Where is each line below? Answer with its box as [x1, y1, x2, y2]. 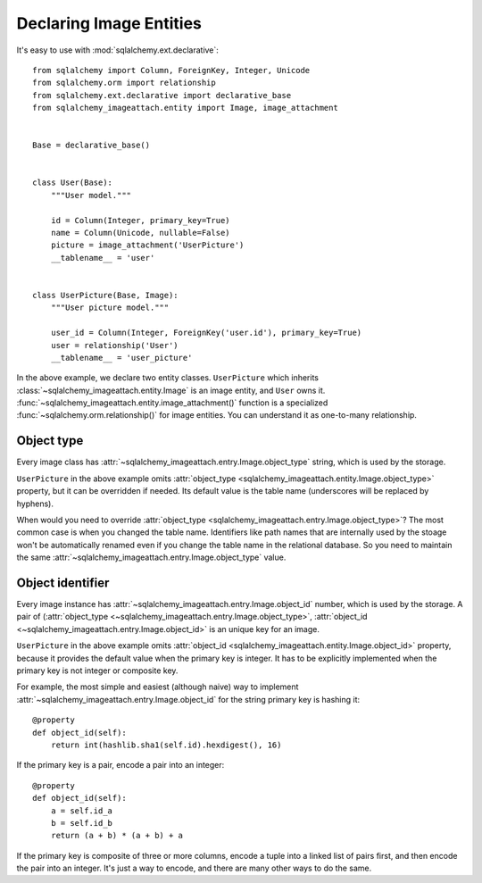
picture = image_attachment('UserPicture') [50, 240, 245, 250]
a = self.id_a [50, 805, 113, 816]
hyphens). [16, 498, 54, 509]
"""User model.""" [50, 190, 132, 200]
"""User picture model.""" [50, 303, 170, 312]
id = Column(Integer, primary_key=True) [50, 215, 231, 225]
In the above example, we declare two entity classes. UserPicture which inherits [16, 372, 319, 383]
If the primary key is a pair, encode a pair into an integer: [16, 760, 225, 771]
